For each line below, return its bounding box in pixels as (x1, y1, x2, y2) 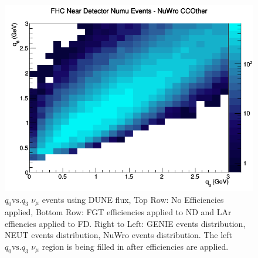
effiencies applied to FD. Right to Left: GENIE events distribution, (5, 217, 246, 229)
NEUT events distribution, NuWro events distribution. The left (5, 229, 232, 241)
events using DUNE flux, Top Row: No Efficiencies (42, 193, 224, 205)
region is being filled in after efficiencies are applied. (42, 240, 229, 252)
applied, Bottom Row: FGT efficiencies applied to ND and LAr (5, 206, 232, 218)
